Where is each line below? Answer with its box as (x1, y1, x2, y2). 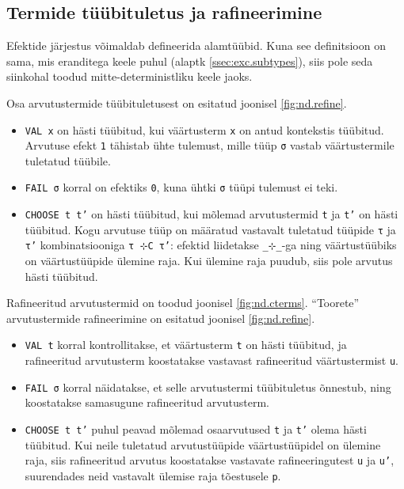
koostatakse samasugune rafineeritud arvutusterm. (25, 394, 269, 411)
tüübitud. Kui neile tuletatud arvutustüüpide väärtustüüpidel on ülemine (25, 436, 381, 453)
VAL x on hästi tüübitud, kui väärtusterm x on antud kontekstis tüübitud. (25, 121, 384, 138)
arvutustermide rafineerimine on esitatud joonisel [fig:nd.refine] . (6, 309, 315, 326)
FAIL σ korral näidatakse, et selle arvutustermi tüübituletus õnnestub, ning (25, 378, 391, 395)
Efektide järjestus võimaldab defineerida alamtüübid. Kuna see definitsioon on (6, 37, 386, 54)
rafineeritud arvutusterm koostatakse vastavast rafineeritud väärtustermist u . (25, 352, 399, 369)
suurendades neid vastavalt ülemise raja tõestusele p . (25, 467, 281, 483)
